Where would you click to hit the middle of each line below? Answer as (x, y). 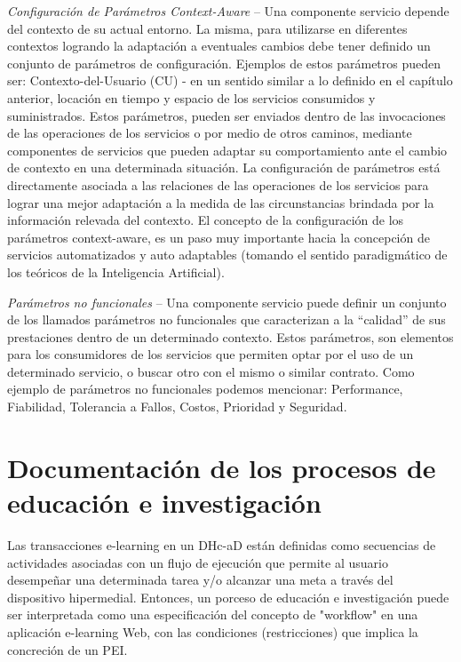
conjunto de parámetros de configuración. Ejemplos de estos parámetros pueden (224, 63)
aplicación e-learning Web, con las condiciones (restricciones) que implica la (213, 631)
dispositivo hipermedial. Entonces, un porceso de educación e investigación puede (228, 597)
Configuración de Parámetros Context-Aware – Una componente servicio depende (228, 11)
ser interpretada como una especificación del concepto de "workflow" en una (213, 614)
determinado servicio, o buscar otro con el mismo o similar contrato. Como (211, 371)
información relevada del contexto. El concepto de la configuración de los (206, 220)
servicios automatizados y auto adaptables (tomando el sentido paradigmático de (227, 255)
